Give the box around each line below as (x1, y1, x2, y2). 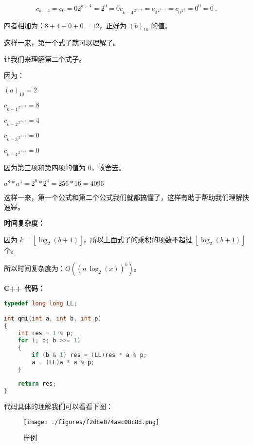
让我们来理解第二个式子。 (4, 53, 86, 64)
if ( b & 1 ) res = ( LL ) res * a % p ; (32, 351, 147, 358)
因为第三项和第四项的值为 (4, 162, 86, 172)
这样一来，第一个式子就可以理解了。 (4, 37, 120, 48)
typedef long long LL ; (4, 300, 77, 307)
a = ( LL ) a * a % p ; (32, 358, 95, 366)
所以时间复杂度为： (4, 263, 65, 273)
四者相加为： (4, 20, 45, 30)
